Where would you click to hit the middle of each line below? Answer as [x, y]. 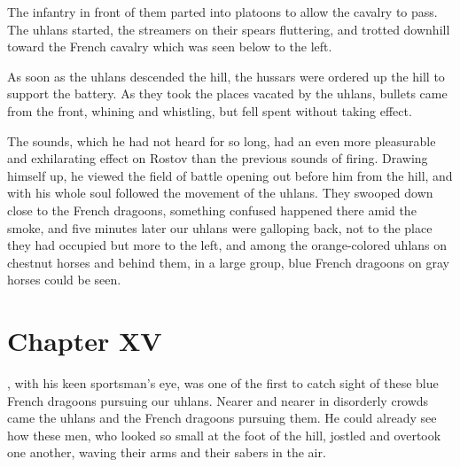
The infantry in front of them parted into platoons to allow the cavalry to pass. [222, 12]
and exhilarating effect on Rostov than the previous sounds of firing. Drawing [218, 158]
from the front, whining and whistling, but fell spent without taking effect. [210, 110]
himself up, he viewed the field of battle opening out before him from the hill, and [230, 175]
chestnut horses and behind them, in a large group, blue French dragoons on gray [228, 262]
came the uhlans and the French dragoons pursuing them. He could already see [222, 418]
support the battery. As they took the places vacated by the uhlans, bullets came [227, 93]
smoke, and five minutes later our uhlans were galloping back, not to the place [220, 227]
